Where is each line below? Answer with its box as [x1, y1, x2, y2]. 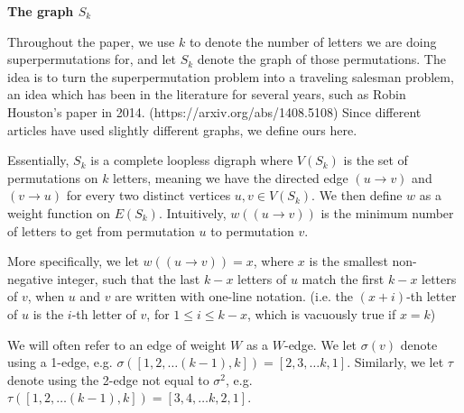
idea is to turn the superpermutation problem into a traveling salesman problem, [7, 67, 454, 86]
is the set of [343, 151, 408, 170]
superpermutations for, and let [7, 50, 176, 69]
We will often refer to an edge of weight [7, 335, 227, 353]
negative [7, 269, 53, 288]
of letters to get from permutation [7, 221, 195, 240]
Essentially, [7, 151, 70, 170]
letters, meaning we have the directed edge [113, 168, 348, 187]
